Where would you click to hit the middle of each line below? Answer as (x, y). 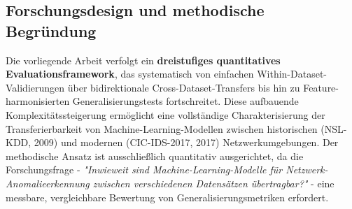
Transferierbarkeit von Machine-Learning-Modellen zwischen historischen (162, 128)
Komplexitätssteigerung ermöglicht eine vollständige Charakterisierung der (166, 114)
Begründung (51, 30)
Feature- (321, 87)
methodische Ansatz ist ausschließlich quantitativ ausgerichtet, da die (155, 156)
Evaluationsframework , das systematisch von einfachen (130, 74)
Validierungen (35, 87)
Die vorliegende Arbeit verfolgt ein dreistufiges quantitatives (143, 60)
